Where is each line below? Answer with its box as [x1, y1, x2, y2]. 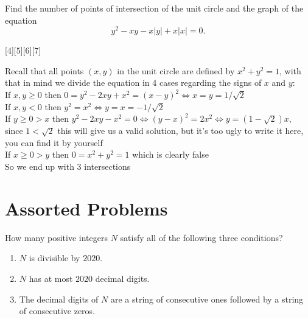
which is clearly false [132, 148, 209, 161]
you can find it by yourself [5, 136, 103, 149]
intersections [84, 160, 131, 173]
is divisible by [29, 251, 80, 264]
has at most [29, 272, 73, 284]
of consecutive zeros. [19, 304, 96, 317]
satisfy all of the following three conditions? [120, 231, 283, 244]
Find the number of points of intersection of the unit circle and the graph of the [5, 2, 304, 14]
